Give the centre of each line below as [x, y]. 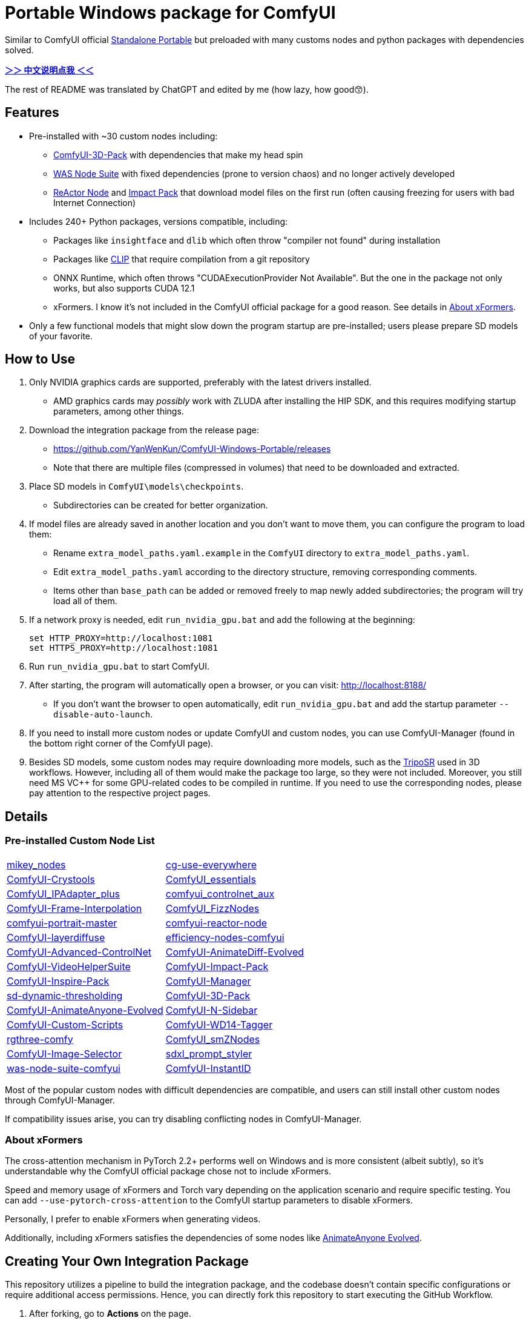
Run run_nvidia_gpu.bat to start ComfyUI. [119, 667]
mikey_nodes [36, 864]
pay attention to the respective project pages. [120, 793]
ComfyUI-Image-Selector [64, 1053]
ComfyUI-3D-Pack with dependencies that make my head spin [178, 155]
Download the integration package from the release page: [144, 430]
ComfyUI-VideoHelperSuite [69, 966]
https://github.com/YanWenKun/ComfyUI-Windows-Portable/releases [192, 449]
